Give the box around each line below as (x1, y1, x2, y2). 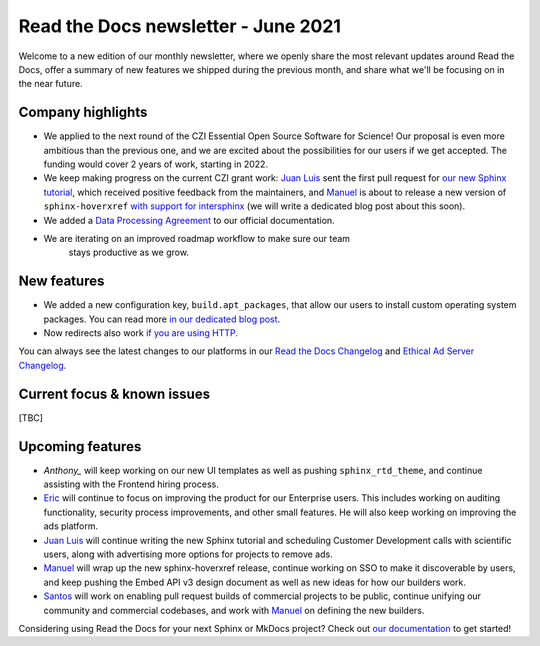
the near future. (18, 78, 84, 90)
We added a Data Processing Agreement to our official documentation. (43, 214, 335, 226)
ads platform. (43, 520, 99, 532)
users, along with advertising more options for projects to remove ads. (43, 548, 334, 560)
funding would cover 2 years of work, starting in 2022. (43, 158, 269, 170)
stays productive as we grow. (68, 246, 190, 259)
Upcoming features (18, 438, 142, 455)
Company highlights (18, 104, 148, 121)
